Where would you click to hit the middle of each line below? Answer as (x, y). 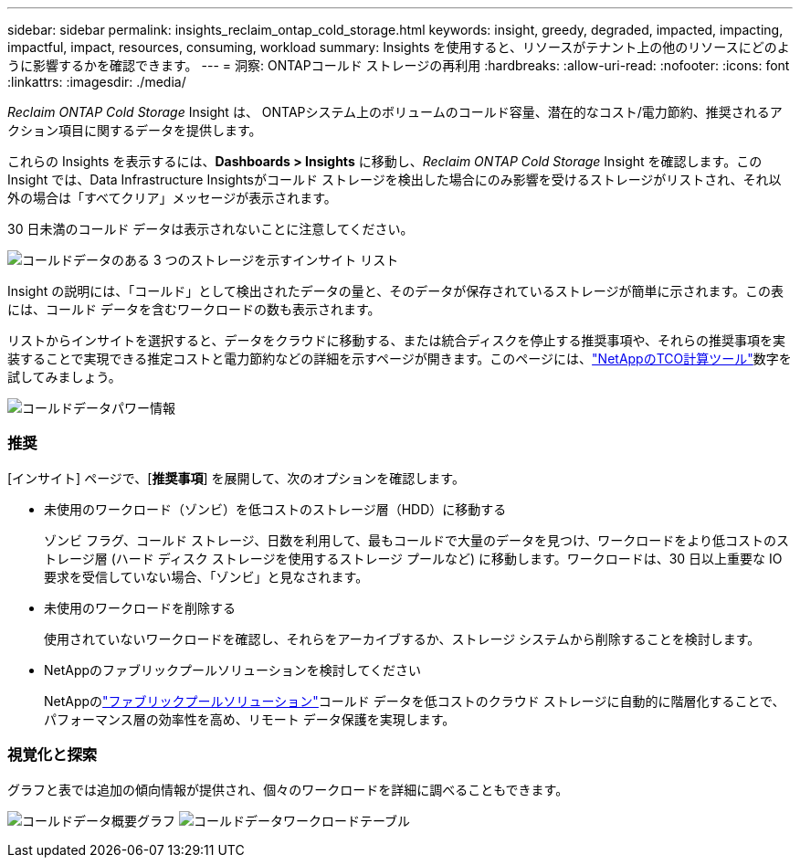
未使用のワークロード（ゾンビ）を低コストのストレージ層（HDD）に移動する (275, 509)
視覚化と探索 (53, 755)
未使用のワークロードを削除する (140, 607)
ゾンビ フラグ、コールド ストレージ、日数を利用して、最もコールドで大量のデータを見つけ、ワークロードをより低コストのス (417, 540)
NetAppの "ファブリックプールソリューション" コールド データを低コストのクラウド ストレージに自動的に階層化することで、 (415, 701)
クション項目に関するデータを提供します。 (135, 130)
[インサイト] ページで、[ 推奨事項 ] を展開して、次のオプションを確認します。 (236, 478)
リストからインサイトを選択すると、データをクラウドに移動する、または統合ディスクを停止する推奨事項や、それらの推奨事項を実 (397, 340)
